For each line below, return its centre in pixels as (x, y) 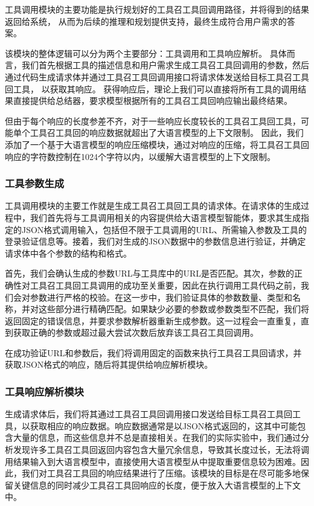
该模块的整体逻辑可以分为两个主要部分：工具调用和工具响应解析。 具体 (146, 53)
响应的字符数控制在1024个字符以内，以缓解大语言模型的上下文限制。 (140, 156)
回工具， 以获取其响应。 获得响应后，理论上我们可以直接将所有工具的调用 (152, 88)
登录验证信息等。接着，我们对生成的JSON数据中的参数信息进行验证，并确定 (155, 241)
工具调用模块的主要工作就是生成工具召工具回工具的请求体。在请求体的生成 (153, 206)
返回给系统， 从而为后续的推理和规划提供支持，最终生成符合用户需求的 (146, 21)
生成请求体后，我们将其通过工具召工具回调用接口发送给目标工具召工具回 (149, 414)
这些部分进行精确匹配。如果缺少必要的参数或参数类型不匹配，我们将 (174, 309)
